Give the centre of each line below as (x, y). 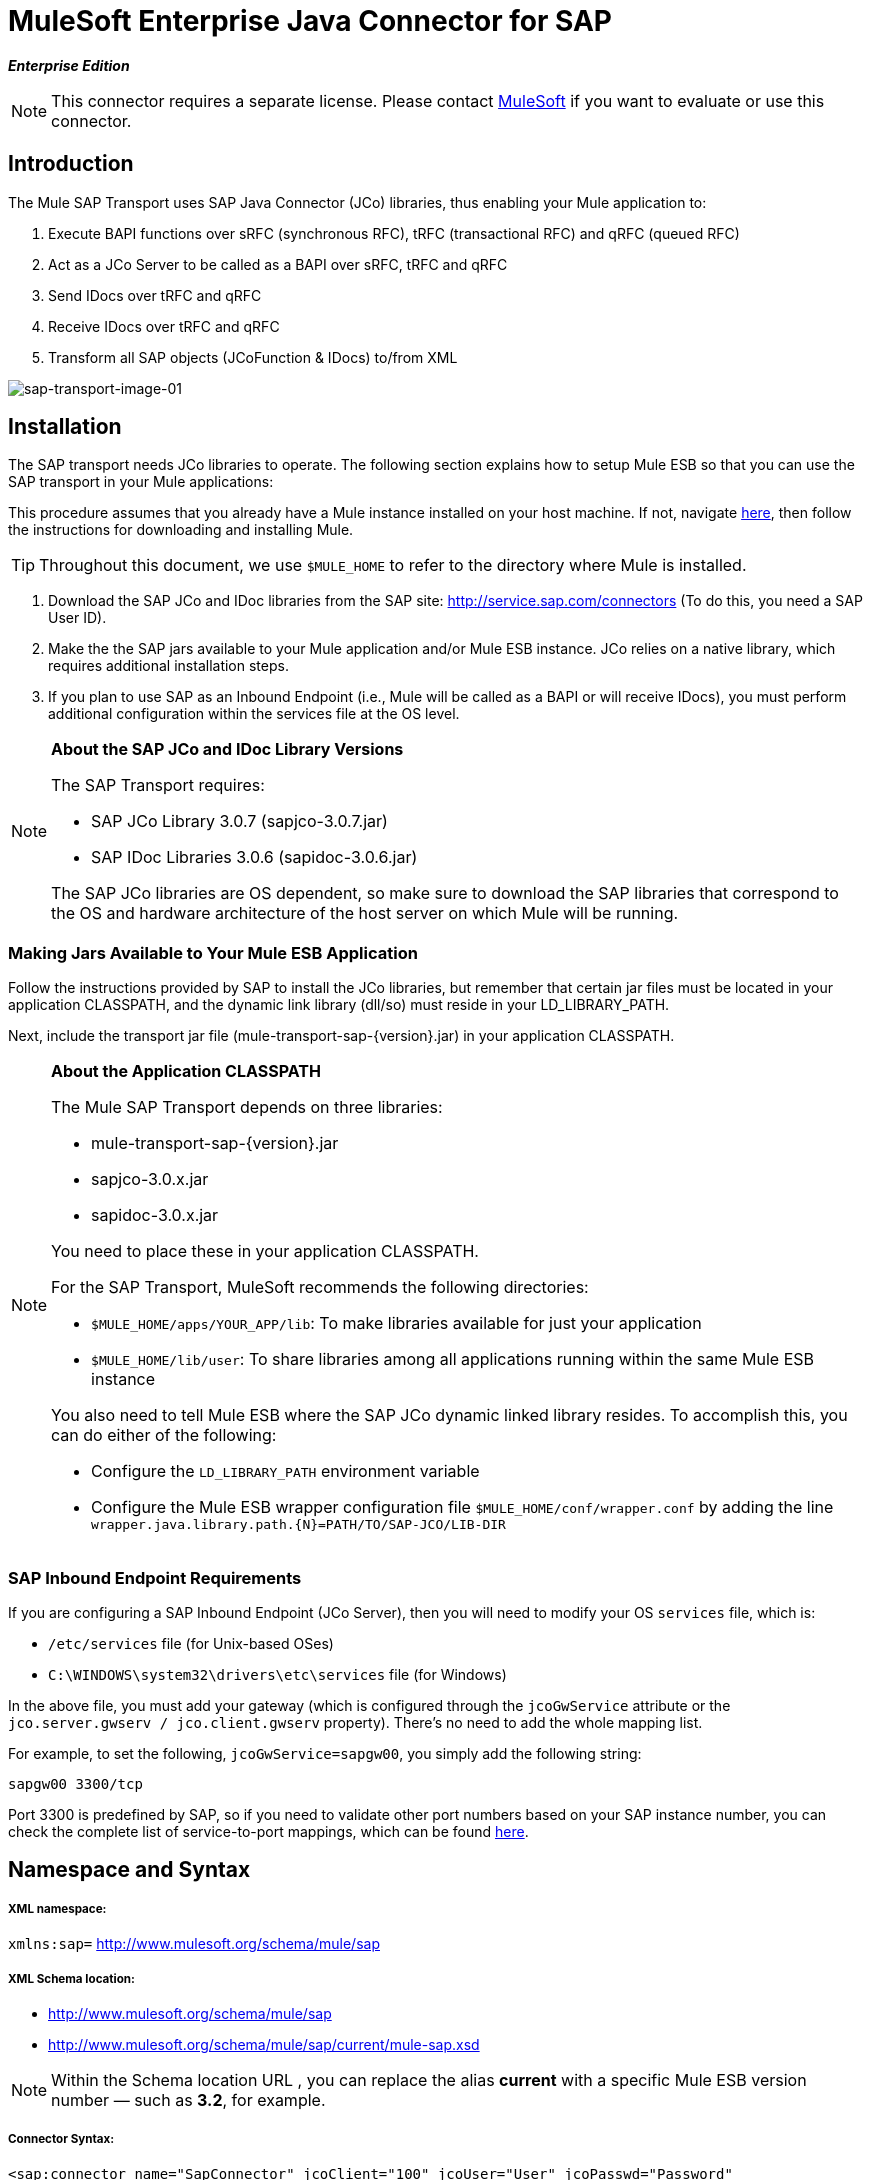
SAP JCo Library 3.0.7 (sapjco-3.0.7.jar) (239, 821)
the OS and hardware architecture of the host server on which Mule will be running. (365, 913)
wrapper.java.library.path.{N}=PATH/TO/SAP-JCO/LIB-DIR (298, 1525)
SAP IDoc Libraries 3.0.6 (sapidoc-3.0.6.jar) (254, 857)
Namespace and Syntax (129, 1870)
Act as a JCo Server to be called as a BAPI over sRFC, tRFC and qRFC (278, 264)
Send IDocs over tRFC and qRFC (155, 295)
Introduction (71, 164)
